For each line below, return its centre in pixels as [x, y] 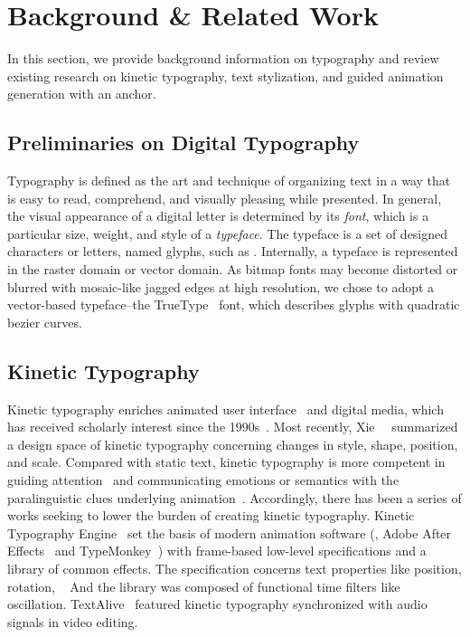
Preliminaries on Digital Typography [183, 143]
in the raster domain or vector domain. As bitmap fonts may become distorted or [233, 269]
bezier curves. [45, 322]
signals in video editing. [73, 621]
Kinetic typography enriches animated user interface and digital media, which [226, 409]
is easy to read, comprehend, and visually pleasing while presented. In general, [225, 198]
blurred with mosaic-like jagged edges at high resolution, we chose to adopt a [221, 286]
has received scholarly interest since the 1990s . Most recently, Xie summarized [233, 427]
